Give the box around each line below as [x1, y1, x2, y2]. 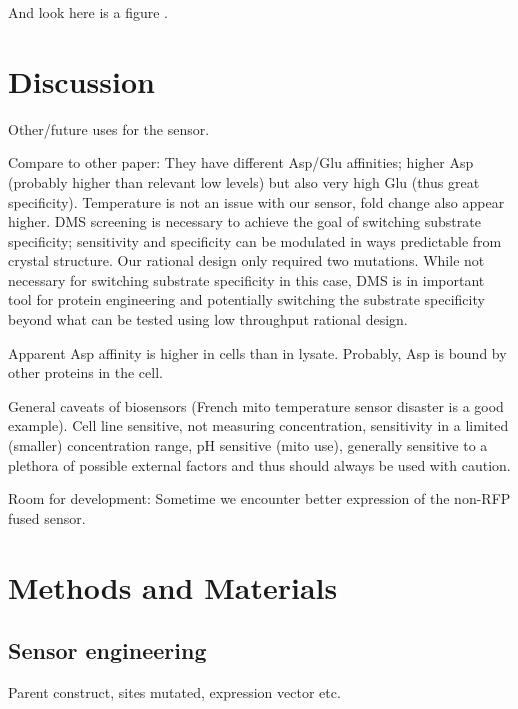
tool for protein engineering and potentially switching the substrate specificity [8, 289, 485, 310]
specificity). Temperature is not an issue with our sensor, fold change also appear [8, 191, 505, 212]
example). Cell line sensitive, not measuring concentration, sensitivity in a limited [8, 415, 509, 436]
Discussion [8, 60, 155, 101]
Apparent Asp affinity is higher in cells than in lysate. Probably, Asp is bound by [8, 342, 507, 363]
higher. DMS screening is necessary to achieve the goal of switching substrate [8, 211, 481, 232]
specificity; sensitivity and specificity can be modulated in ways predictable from [8, 230, 502, 251]
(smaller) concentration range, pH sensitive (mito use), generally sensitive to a [8, 435, 488, 456]
